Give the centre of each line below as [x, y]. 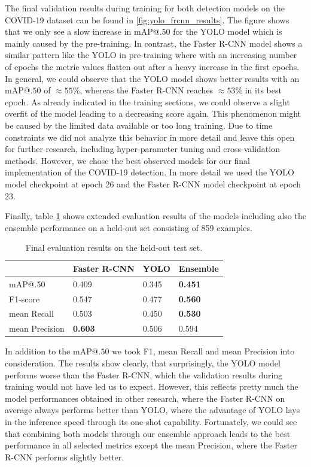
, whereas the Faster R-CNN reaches [147, 90]
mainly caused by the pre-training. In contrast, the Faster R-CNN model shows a [154, 43]
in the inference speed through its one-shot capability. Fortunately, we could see [151, 421]
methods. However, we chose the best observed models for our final [127, 160]
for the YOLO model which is [228, 31]
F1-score [25, 298]
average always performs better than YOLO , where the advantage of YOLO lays [153, 410]
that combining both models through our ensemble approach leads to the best [148, 433]
